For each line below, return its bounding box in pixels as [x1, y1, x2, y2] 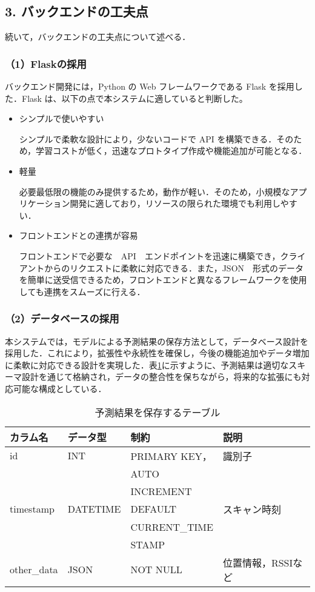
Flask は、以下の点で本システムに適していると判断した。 [21, 91, 248, 104]
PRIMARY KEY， [130, 448, 212, 463]
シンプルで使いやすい [19, 112, 104, 125]
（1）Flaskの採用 [5, 56, 87, 71]
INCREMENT [130, 484, 192, 498]
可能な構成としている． [13, 382, 107, 394]
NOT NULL [130, 562, 182, 577]
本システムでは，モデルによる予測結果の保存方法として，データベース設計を [5, 334, 309, 347]
